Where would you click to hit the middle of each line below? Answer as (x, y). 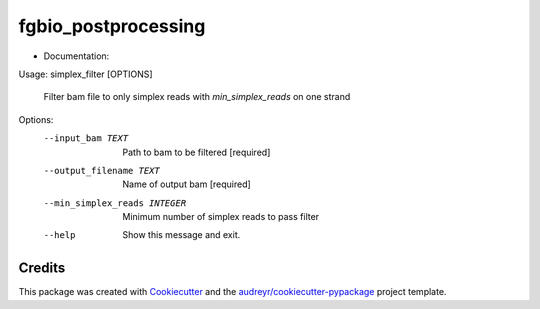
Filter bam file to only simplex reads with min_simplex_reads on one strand (197, 97)
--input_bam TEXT (86, 138)
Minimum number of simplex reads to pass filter (221, 217)
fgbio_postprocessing (112, 26)
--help (59, 235)
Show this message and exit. (181, 235)
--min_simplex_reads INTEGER (115, 203)
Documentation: (76, 56)
